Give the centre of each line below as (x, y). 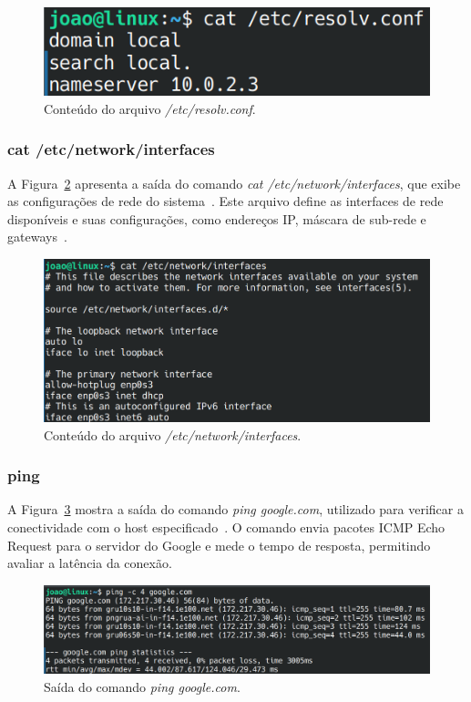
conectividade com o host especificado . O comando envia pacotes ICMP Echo (226, 526)
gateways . (37, 237)
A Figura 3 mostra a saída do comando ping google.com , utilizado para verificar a (235, 509)
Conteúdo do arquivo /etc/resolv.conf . (150, 108)
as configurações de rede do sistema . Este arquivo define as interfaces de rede (225, 201)
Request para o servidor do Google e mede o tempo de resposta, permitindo (219, 545)
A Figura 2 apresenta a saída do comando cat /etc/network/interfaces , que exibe (234, 183)
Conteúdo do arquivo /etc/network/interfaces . (173, 434)
